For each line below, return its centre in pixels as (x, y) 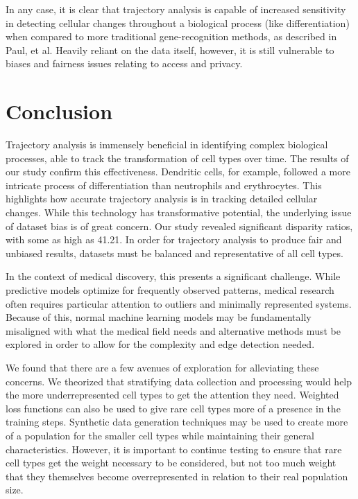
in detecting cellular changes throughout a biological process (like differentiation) (178, 23)
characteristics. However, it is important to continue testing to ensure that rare (174, 449)
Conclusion (59, 111)
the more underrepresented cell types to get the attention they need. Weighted (172, 395)
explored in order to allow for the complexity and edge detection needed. (160, 344)
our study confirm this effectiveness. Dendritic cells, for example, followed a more (178, 172)
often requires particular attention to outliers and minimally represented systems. (179, 303)
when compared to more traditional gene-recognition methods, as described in (171, 36)
